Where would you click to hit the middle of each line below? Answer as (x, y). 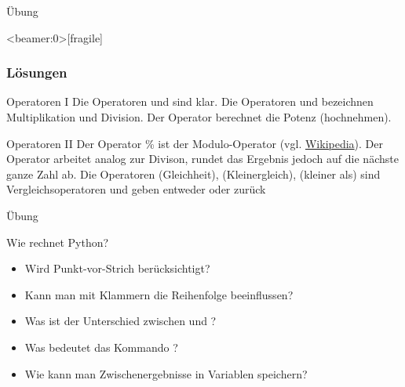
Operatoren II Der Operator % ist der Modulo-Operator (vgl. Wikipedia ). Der (195, 143)
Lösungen (37, 72)
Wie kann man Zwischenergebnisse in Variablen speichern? (166, 373)
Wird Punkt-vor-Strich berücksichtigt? (117, 268)
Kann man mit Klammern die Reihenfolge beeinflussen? (159, 294)
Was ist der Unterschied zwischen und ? (120, 321)
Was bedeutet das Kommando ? (101, 347)
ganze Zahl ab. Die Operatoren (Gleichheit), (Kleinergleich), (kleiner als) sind (193, 174)
